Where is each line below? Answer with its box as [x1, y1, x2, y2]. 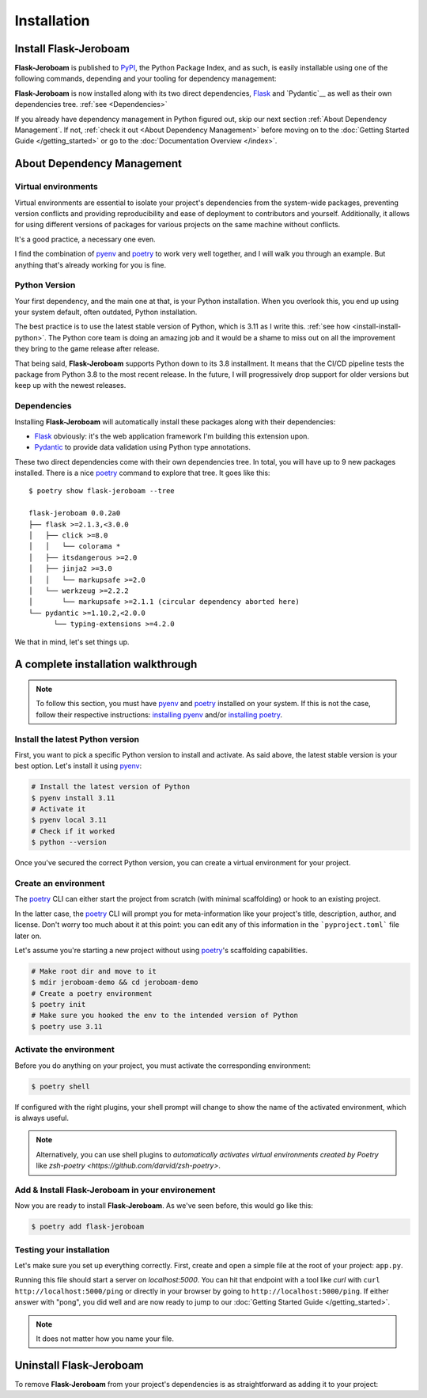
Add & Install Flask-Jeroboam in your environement [14, 1184, 216, 1195]
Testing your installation [14, 1244, 111, 1255]
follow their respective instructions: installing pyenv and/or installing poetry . [36, 709, 283, 720]
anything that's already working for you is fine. [14, 260, 167, 269]
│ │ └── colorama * [28, 542, 121, 551]
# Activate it [31, 804, 86, 814]
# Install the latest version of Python [31, 782, 190, 792]
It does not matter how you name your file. [36, 1334, 174, 1343]
